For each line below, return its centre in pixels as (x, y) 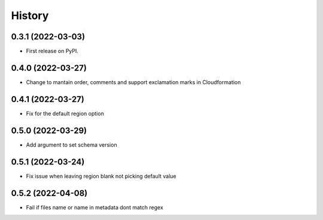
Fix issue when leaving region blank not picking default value (101, 176)
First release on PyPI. (52, 51)
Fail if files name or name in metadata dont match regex (95, 207)
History (30, 16)
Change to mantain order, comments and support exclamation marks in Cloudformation (133, 82)
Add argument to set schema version (71, 145)
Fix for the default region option (65, 113)
